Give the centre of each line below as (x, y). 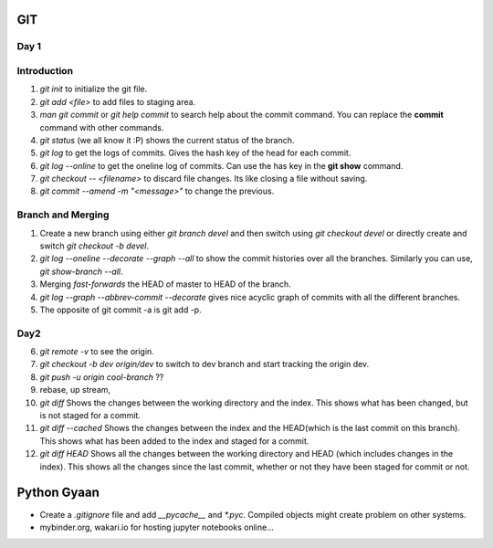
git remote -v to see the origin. (97, 352)
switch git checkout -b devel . (94, 246)
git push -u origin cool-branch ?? (102, 377)
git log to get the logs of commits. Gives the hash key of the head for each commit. (195, 153)
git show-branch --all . (81, 271)
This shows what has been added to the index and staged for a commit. (174, 441)
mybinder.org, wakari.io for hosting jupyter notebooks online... (157, 527)
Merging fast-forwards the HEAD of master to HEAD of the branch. (165, 284)
